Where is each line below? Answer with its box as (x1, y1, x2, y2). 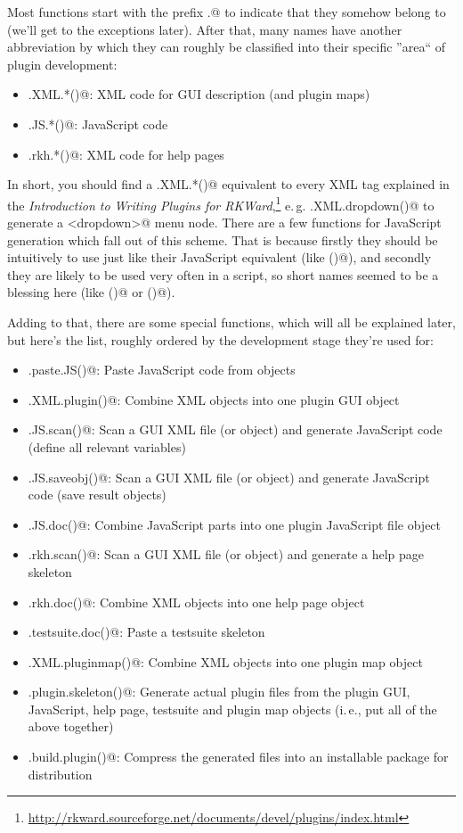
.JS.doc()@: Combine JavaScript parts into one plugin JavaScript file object (28, 515, 442, 533)
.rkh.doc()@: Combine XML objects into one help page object (28, 592, 365, 611)
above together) (28, 717, 114, 736)
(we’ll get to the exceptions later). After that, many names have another (7, 20, 402, 38)
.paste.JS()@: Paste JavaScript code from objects (28, 360, 296, 379)
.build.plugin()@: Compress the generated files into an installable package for (28, 747, 449, 766)
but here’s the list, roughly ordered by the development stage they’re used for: (7, 330, 434, 349)
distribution (28, 764, 93, 783)
